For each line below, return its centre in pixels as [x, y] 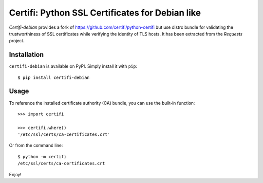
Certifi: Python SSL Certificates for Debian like [105, 13]
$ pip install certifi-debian [54, 77]
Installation [26, 55]
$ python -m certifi [42, 156]
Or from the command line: [36, 146]
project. [17, 41]
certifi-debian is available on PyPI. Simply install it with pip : [73, 66]
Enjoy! [15, 174]
